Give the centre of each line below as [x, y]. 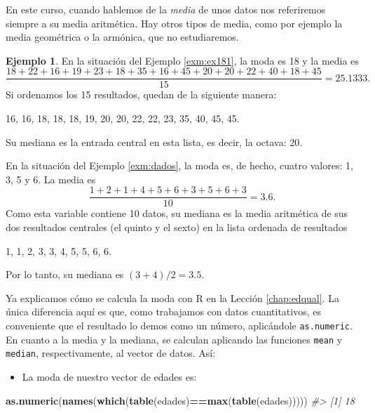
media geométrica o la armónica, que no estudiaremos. [122, 37]
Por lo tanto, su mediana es [65, 274]
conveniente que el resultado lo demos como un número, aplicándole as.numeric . [179, 326]
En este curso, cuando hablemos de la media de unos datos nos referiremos [166, 9]
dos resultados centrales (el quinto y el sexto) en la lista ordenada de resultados [177, 227]
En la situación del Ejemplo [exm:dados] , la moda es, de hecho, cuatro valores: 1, [179, 165]
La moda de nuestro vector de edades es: [109, 376]
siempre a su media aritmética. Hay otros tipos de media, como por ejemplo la [174, 23]
